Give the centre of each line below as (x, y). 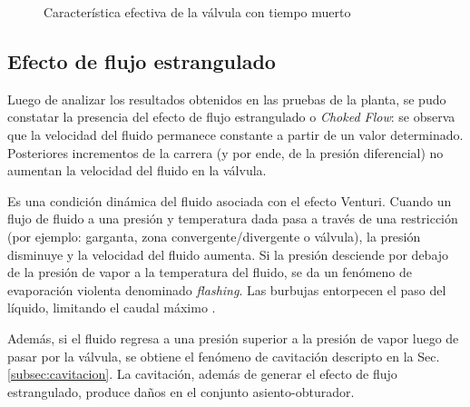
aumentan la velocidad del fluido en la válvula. (137, 170)
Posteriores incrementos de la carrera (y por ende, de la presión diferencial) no (225, 152)
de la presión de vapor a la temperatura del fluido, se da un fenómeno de (210, 272)
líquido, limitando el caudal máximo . (112, 308)
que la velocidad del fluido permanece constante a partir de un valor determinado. (235, 134)
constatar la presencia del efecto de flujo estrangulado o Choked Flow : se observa (231, 117)
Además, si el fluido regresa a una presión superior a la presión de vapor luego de (233, 338)
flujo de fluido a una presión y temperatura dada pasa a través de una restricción (233, 218)
